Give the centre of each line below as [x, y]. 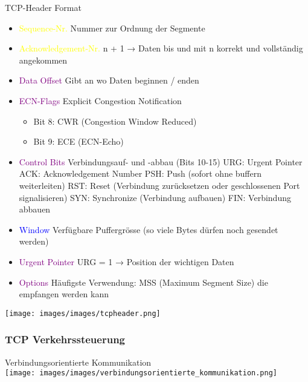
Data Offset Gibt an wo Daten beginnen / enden [109, 80]
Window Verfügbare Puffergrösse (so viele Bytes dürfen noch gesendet [149, 229]
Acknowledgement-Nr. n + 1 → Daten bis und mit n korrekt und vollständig [161, 48]
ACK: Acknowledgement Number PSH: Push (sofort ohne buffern [140, 173]
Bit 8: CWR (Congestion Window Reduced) [115, 121]
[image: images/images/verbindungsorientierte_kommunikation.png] [141, 373]
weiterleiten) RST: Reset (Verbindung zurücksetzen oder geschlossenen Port [159, 185]
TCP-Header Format [43, 7]
